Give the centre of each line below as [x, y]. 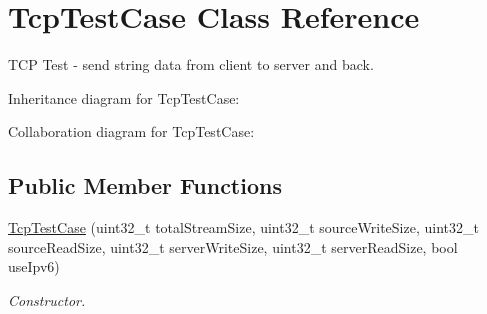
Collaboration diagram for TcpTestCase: [131, 131]
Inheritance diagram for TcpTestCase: [124, 97]
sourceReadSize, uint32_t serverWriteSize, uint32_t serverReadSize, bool [233, 246]
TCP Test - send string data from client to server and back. [191, 64]
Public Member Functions [145, 185]
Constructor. [47, 299]
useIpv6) [34, 266]
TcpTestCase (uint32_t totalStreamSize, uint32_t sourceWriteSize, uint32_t [243, 227]
